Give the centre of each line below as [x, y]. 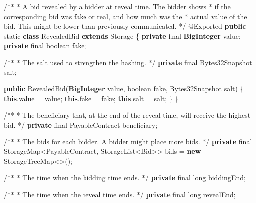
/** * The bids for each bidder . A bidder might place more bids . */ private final [128, 141]
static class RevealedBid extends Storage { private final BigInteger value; [122, 35]
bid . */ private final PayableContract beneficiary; [81, 124]
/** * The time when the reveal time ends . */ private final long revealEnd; [120, 194]
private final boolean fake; [45, 45]
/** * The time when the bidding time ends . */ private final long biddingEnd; [125, 177]
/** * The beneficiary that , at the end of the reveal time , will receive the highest [127, 115]
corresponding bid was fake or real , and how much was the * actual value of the [126, 16]
